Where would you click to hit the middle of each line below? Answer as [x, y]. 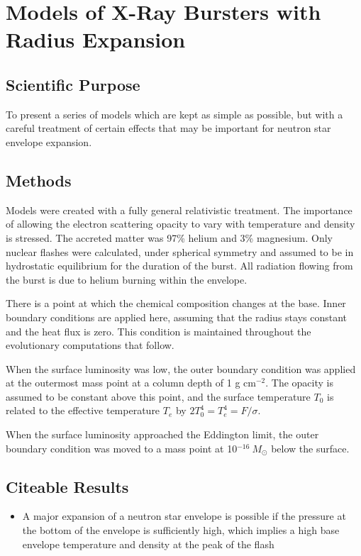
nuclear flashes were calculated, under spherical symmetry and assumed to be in [180, 251]
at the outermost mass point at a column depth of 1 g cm [131, 383]
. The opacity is [299, 383]
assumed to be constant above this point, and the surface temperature [158, 396]
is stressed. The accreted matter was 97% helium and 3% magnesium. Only [169, 237]
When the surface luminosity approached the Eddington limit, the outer [162, 434]
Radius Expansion [96, 39]
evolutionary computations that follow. [90, 345]
